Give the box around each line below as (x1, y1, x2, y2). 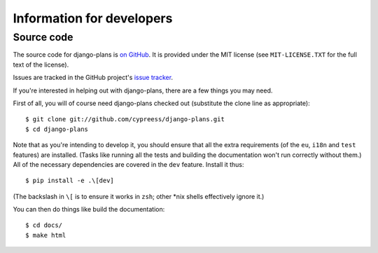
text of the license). (13, 60, 69, 69)
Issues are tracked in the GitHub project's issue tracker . (13, 74, 174, 82)
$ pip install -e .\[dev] (25, 177, 115, 185)
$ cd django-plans (25, 125, 89, 133)
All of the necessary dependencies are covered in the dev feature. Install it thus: (13, 160, 244, 168)
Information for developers (13, 11, 173, 26)
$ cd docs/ (25, 221, 63, 229)
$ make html (25, 231, 66, 239)
